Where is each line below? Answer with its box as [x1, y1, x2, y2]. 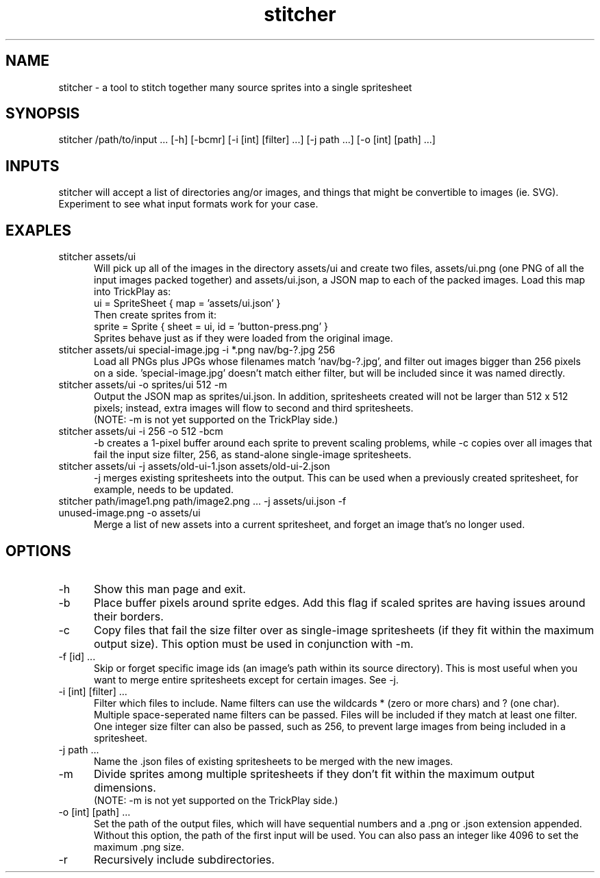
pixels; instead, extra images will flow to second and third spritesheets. [94, 402, 414, 414]
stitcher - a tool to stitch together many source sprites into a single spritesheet [58, 81, 412, 93]
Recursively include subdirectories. [93, 852, 275, 866]
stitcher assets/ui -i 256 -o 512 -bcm [58, 425, 223, 438]
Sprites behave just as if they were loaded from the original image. [94, 332, 393, 344]
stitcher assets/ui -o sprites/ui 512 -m [58, 379, 227, 391]
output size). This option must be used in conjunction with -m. [93, 636, 414, 651]
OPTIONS [5, 542, 71, 560]
